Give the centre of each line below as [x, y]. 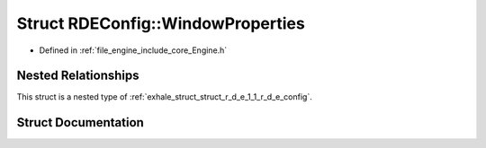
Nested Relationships [78, 76]
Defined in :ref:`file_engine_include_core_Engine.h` [133, 50]
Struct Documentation [80, 122]
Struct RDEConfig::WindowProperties [161, 23]
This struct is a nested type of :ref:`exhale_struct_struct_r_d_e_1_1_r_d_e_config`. [164, 97]
